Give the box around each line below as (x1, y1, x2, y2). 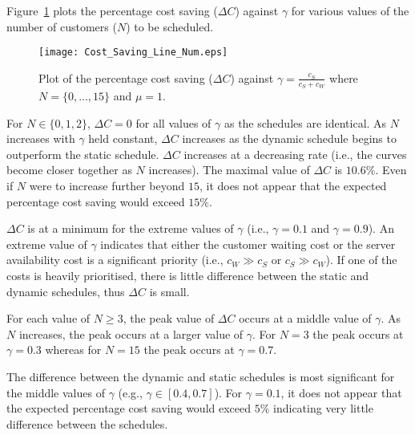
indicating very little (273, 400, 373, 417)
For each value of (6, 310, 91, 327)
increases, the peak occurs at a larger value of (18, 325, 244, 342)
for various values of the (291, 2, 409, 18)
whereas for (45, 341, 102, 358)
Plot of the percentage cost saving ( (38, 69, 213, 86)
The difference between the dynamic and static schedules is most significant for (6, 368, 395, 384)
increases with (6, 130, 75, 147)
